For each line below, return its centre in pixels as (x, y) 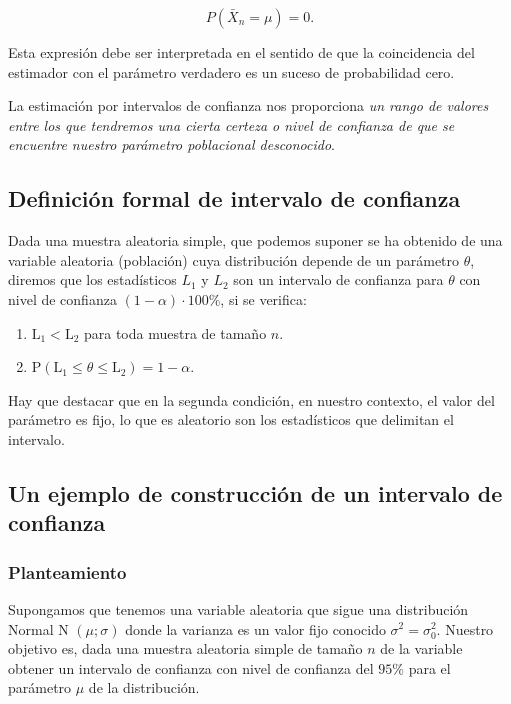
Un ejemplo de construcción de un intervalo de (255, 492)
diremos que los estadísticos (92, 279)
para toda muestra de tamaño (175, 332)
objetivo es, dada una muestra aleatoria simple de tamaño (185, 648)
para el (429, 667)
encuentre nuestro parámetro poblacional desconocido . (172, 144)
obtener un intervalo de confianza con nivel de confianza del (191, 667)
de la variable (421, 648)
